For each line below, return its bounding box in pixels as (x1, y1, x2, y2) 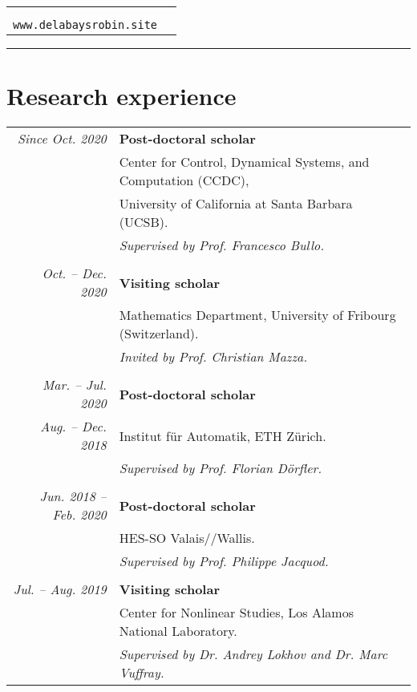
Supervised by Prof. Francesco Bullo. (119, 236, 325, 255)
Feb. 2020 (52, 505, 107, 524)
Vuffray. (119, 663, 164, 682)
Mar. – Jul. (42, 375, 107, 395)
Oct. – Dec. (42, 264, 107, 283)
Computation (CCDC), (119, 171, 249, 190)
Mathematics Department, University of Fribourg (119, 306, 396, 325)
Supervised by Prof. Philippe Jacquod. (119, 552, 329, 571)
